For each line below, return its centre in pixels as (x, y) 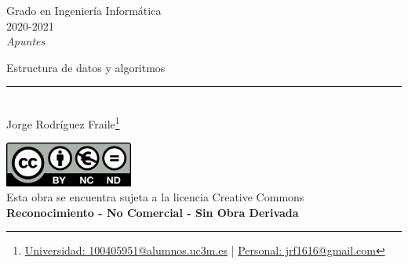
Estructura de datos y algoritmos (86, 67)
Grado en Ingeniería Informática (84, 10)
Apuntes (26, 41)
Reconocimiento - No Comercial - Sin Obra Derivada (153, 212)
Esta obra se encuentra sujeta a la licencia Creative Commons (155, 197)
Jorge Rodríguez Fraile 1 (63, 122)
